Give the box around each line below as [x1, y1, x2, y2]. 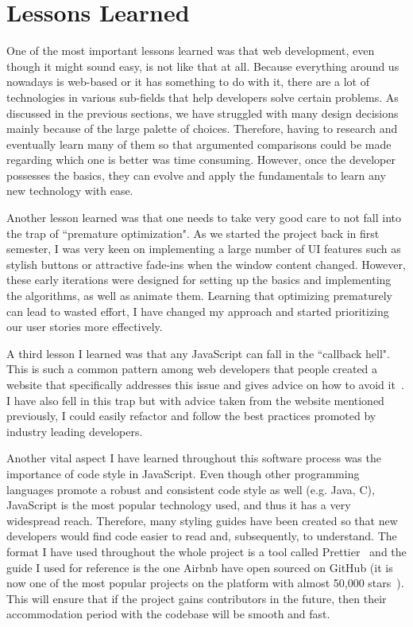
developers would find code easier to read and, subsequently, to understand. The [6, 528, 397, 544]
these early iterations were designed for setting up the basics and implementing [6, 271, 392, 288]
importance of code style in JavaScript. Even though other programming [6, 465, 360, 481]
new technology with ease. [6, 182, 133, 199]
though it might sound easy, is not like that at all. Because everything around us [6, 57, 399, 74]
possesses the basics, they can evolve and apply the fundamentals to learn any [6, 166, 386, 183]
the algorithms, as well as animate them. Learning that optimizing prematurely [6, 287, 392, 304]
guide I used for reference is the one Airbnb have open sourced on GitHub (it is [6, 559, 393, 575]
